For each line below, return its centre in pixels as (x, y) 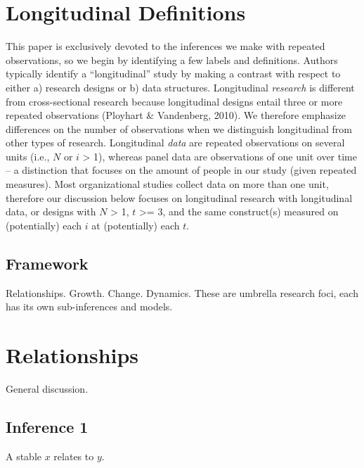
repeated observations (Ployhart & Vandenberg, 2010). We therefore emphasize (176, 115)
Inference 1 (47, 426)
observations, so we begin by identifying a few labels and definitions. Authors (172, 59)
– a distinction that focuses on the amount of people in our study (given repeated (181, 170)
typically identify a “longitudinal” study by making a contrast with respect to (173, 74)
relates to (74, 456)
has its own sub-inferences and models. (89, 306)
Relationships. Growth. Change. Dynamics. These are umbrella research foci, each (182, 292)
